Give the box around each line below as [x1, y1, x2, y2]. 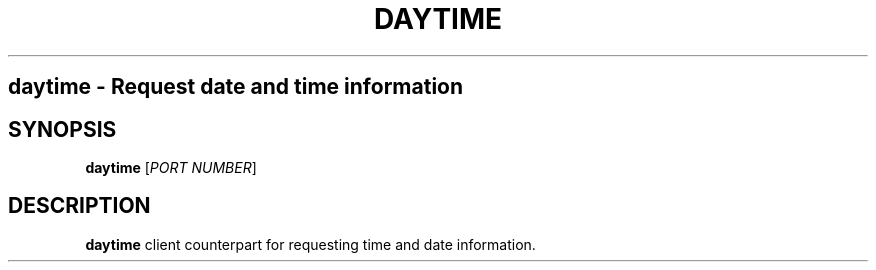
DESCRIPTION [8, 193, 151, 219]
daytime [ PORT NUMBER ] [85, 159, 257, 177]
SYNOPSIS [8, 116, 117, 142]
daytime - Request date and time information [8, 74, 464, 100]
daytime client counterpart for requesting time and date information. [85, 235, 536, 253]
